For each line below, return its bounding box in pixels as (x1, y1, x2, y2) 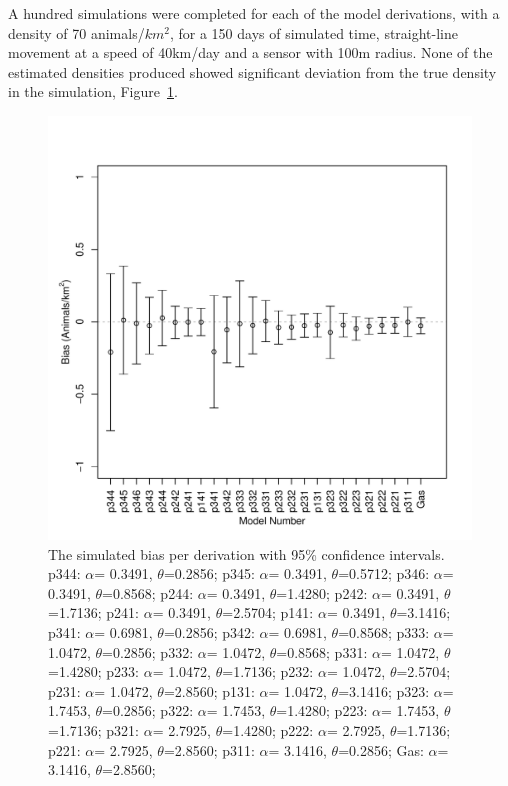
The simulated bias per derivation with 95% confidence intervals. (48, 543, 445, 564)
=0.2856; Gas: (338, 739, 424, 760)
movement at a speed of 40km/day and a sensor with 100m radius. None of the (8, 42, 493, 63)
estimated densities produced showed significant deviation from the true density (8, 61, 497, 82)
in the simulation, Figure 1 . (8, 81, 178, 102)
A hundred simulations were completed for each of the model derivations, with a (8, 3, 500, 23)
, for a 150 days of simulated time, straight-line (169, 22, 459, 43)
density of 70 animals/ (8, 22, 145, 43)
